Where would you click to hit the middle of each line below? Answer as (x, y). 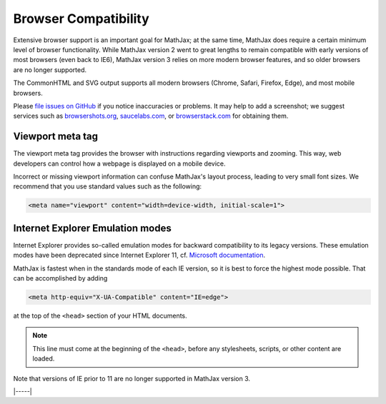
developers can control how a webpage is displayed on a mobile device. (119, 163)
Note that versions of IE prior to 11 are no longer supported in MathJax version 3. (132, 378)
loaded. (44, 359)
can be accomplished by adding (60, 278)
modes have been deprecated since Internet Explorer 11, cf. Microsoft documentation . (139, 255)
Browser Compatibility (81, 19)
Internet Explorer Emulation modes (92, 228)
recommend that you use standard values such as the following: (108, 186)
